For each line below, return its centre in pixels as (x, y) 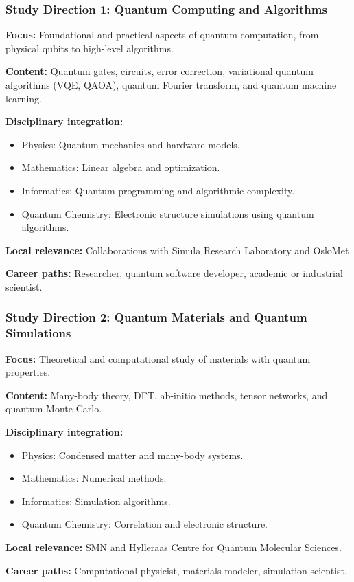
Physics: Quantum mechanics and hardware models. (131, 144)
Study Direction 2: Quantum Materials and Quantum (156, 317)
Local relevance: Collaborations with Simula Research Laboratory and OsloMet (177, 250)
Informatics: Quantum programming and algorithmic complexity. (158, 190)
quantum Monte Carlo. (54, 408)
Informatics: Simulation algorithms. (96, 501)
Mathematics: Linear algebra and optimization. (121, 167)
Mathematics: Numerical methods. (94, 478)
